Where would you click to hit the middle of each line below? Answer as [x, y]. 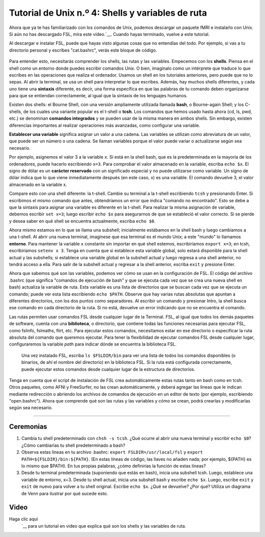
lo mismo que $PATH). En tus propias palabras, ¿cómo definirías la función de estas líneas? [114, 466]
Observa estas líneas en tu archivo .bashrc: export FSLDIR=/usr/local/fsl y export [112, 452]
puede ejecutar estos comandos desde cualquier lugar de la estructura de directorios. [108, 369]
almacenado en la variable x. [38, 185]
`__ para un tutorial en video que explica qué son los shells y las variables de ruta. [104, 526]
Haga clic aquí [24, 519]
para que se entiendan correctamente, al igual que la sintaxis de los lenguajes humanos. [98, 96]
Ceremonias [28, 427]
